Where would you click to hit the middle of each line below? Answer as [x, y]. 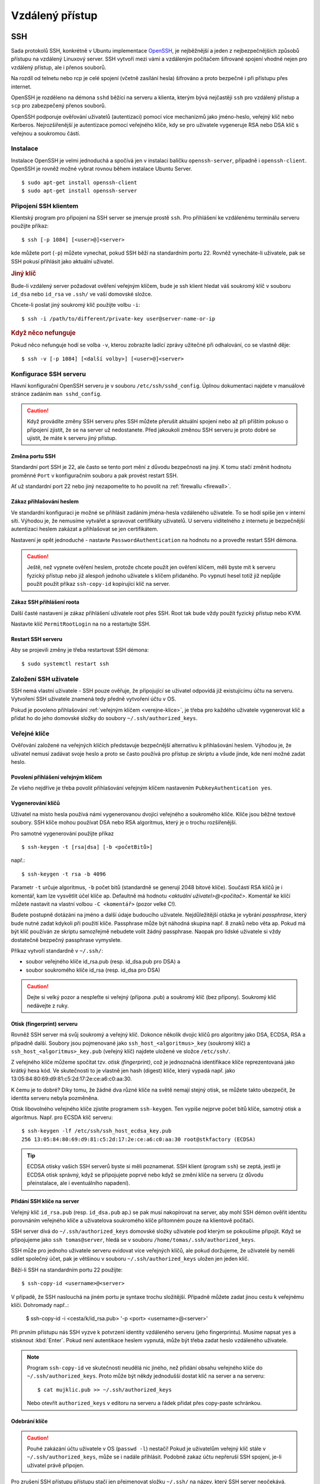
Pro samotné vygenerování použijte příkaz [63, 833]
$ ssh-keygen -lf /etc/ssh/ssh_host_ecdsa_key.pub [97, 1131]
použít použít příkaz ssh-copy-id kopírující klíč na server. [99, 584]
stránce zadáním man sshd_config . [56, 394]
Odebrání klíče [29, 1421]
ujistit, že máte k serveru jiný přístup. [72, 438]
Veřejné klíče [30, 733]
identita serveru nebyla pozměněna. [55, 1098]
